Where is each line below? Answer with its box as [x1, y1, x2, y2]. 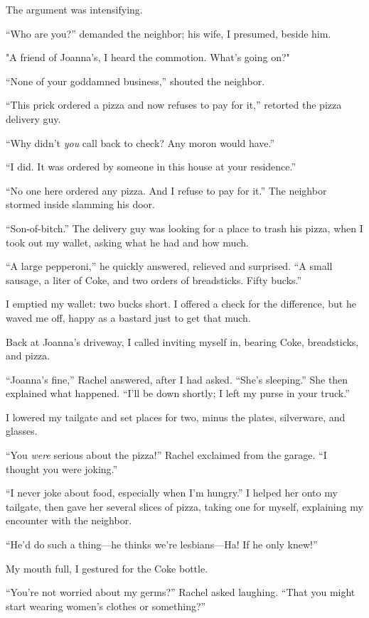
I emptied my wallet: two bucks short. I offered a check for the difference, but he [6, 296, 356, 311]
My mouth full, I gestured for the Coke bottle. [6, 560, 208, 575]
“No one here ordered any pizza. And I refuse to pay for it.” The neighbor [6, 183, 327, 197]
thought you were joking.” [6, 461, 118, 476]
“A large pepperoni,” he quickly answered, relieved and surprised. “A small [6, 259, 333, 273]
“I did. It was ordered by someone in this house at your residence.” [6, 159, 296, 174]
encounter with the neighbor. [6, 513, 132, 528]
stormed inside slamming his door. [6, 197, 155, 212]
